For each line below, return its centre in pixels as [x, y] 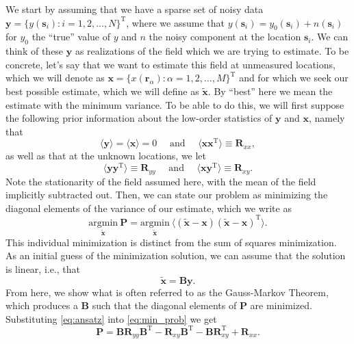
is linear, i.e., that [43, 268]
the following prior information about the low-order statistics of [139, 118]
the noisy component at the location [225, 37]
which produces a [42, 305]
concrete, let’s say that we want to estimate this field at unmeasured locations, [170, 64]
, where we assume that [175, 22]
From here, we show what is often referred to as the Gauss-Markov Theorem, [167, 292]
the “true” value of [71, 37]
